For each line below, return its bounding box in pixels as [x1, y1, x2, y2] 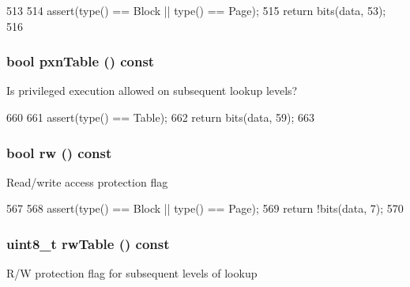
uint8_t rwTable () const [6, 233, 170, 253]
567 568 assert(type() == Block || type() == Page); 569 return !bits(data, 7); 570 [6, 200, 404, 217]
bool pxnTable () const [6, 51, 155, 71]
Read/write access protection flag [6, 173, 168, 190]
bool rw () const [6, 142, 112, 162]
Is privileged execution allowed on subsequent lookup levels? [6, 82, 298, 99]
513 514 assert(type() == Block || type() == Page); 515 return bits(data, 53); [6, 2, 386, 18]
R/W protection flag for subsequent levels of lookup [6, 265, 258, 281]
